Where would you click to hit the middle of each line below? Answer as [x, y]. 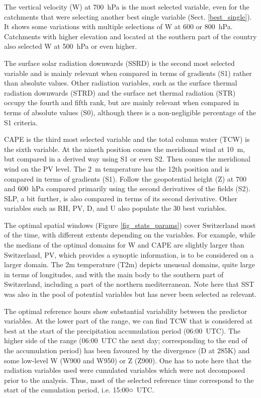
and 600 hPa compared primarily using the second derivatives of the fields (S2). [127, 188]
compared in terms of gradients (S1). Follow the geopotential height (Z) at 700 [125, 178]
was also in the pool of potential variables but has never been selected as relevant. [130, 294]
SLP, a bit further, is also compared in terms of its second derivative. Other [121, 198]
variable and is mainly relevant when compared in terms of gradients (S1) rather [128, 73]
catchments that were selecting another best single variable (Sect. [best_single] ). [128, 16]
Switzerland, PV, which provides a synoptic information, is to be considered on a [129, 254]
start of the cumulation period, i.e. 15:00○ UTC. [79, 390]
